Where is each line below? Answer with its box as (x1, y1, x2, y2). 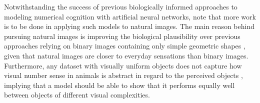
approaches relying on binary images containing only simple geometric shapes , (4, 40, 245, 51)
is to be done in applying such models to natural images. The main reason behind (4, 21, 254, 31)
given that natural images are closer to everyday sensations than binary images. (4, 50, 248, 60)
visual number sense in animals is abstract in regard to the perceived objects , (4, 70, 243, 80)
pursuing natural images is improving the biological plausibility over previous (4, 30, 240, 41)
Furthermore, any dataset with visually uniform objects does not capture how (4, 60, 242, 70)
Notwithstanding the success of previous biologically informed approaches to (4, 1, 237, 11)
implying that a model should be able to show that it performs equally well (4, 79, 235, 90)
